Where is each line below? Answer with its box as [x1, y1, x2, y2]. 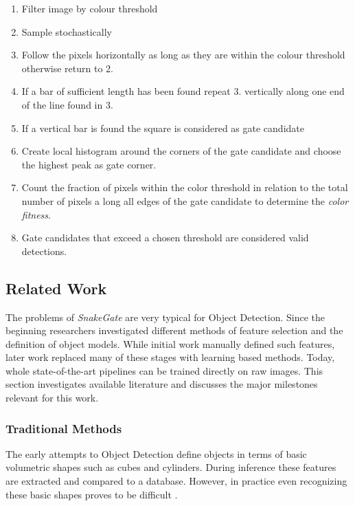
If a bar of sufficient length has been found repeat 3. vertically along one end [21, 84, 345, 98]
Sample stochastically [21, 24, 113, 38]
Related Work [5, 277, 107, 298]
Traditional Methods [5, 419, 122, 437]
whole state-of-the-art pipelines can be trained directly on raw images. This [5, 363, 323, 377]
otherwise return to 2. [21, 60, 113, 75]
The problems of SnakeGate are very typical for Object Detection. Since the [5, 309, 325, 324]
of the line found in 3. [21, 97, 113, 111]
